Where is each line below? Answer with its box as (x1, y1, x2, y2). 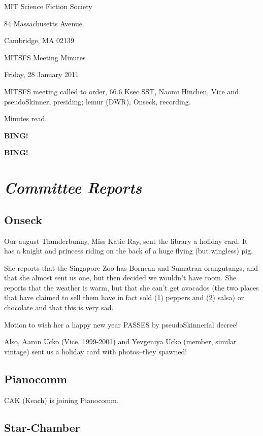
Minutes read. (4, 113, 47, 124)
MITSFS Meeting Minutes (4, 52, 86, 62)
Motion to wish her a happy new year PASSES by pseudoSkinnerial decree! (4, 319, 238, 330)
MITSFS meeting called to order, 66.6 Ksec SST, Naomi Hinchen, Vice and (4, 86, 239, 96)
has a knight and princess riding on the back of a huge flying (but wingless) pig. (4, 245, 253, 256)
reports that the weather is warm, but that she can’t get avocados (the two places (4, 282, 259, 293)
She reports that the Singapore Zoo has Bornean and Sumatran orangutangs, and (4, 262, 258, 273)
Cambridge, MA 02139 (4, 35, 75, 46)
